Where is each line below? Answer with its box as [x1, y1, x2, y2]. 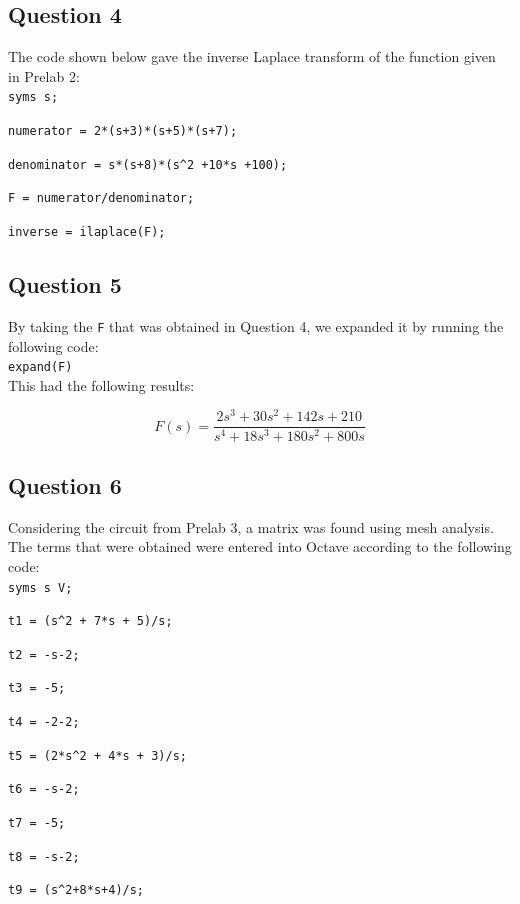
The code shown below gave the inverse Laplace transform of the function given [8, 46, 496, 67]
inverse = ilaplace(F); [8, 225, 166, 240]
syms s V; [8, 580, 73, 595]
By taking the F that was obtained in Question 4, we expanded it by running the [8, 315, 504, 336]
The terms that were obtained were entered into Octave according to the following [8, 536, 512, 557]
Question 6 [8, 469, 122, 500]
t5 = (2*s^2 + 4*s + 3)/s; [8, 748, 187, 763]
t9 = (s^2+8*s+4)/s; [8, 883, 145, 898]
